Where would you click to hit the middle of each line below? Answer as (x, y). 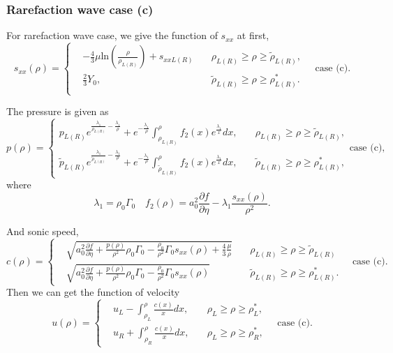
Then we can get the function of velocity (93, 292)
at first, (253, 35)
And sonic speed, (43, 231)
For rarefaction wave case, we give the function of (112, 35)
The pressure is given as (58, 111)
